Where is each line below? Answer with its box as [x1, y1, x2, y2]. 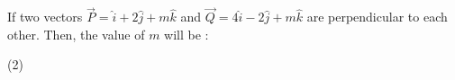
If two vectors [7, 7, 83, 26]
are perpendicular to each [306, 7, 448, 26]
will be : [164, 24, 209, 43]
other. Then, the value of [7, 24, 145, 43]
